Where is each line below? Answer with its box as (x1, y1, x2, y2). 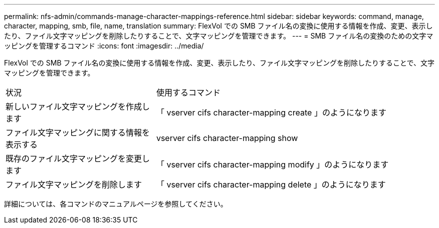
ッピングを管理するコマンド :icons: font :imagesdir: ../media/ (4, 41, 204, 50)
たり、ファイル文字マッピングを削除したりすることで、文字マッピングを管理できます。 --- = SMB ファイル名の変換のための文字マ (4, 31, 433, 40)
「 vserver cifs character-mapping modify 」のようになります (156, 159, 389, 169)
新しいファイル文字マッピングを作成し (6, 101, 150, 111)
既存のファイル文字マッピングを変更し (6, 153, 150, 163)
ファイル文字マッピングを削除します (6, 179, 142, 189)
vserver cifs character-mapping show (156, 133, 298, 143)
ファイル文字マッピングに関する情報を (6, 127, 150, 137)
